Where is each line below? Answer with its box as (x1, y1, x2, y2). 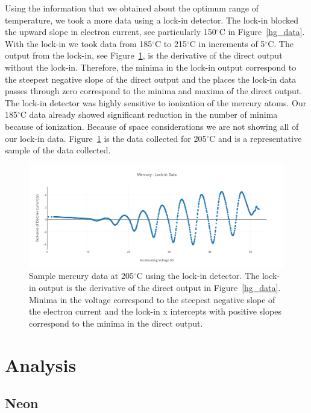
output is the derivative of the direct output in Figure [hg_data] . (39, 281, 281, 294)
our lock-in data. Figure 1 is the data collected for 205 (5, 132, 207, 144)
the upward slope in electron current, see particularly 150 (5, 25, 216, 38)
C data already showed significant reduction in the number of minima (20, 108, 278, 121)
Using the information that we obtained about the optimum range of (5, 2, 259, 14)
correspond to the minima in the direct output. (29, 316, 203, 329)
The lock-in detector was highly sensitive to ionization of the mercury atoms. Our (5, 96, 307, 109)
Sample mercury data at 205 (29, 269, 134, 282)
